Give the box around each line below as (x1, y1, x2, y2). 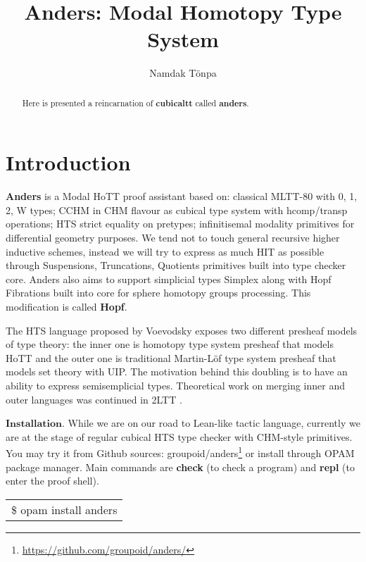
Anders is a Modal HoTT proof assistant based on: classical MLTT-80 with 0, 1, (6, 189, 358, 204)
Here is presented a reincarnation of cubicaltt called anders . (22, 96, 249, 109)
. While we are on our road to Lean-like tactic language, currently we (62, 416, 360, 430)
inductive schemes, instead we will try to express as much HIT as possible (6, 244, 324, 258)
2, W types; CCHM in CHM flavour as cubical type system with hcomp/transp (6, 202, 348, 217)
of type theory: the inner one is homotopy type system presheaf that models (6, 337, 334, 351)
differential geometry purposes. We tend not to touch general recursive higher (6, 230, 340, 245)
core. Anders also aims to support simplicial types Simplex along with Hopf (6, 271, 332, 286)
